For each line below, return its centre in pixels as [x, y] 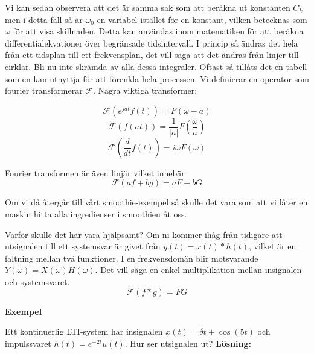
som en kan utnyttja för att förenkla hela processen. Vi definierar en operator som [157, 78]
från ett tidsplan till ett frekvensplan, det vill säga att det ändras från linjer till [152, 55]
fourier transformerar [44, 90]
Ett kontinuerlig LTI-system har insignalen [84, 331]
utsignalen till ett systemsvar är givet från [83, 246]
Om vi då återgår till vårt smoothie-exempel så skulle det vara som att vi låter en [156, 202]
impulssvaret [28, 343]
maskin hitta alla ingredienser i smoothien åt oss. [96, 214]
